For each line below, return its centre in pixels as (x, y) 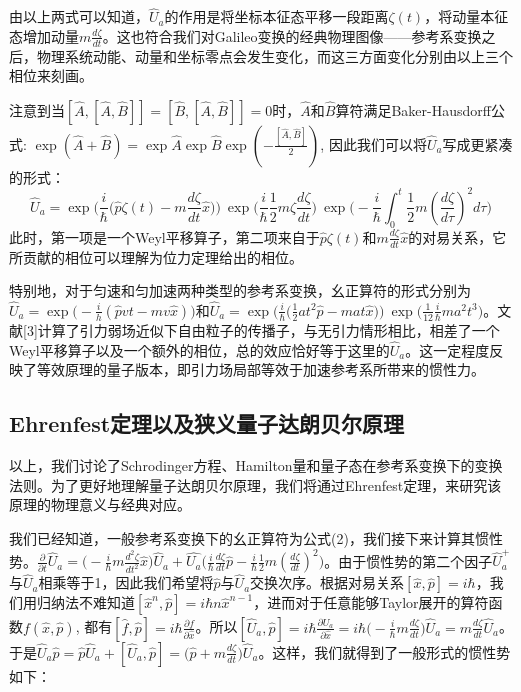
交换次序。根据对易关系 (327, 582)
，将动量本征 (466, 16)
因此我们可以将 (377, 143)
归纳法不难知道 (85, 602)
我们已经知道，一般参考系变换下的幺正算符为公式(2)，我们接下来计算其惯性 (256, 537)
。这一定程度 (447, 349)
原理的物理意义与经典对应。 (100, 504)
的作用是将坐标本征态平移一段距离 (276, 16)
